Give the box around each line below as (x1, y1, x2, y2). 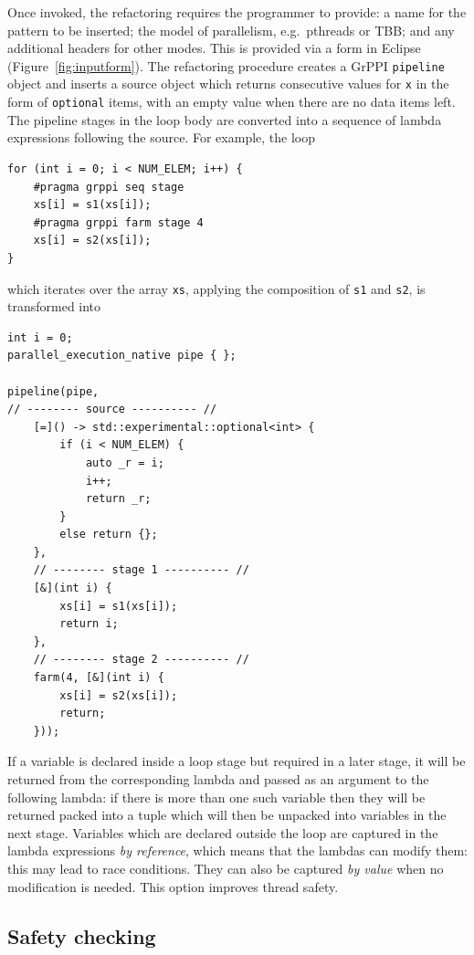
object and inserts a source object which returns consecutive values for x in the (7, 74, 449, 93)
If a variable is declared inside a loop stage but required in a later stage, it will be (7, 751, 466, 771)
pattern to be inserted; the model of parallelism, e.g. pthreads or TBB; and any (7, 20, 455, 39)
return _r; (85, 492, 152, 506)
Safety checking (7, 921, 156, 950)
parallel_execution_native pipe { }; (7, 349, 237, 362)
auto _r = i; (85, 456, 164, 469)
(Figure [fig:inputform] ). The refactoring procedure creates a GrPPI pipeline (7, 56, 445, 75)
